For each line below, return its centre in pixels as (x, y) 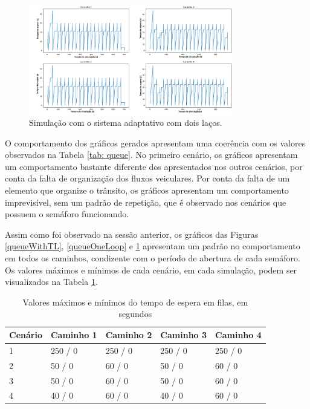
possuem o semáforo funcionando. (67, 214)
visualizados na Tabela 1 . (51, 282)
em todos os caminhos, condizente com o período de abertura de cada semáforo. (153, 258)
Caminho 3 (184, 335)
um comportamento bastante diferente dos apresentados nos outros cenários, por (154, 166)
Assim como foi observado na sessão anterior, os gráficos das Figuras (132, 234)
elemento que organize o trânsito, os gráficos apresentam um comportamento (147, 190)
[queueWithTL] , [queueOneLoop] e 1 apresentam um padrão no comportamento (153, 246)
